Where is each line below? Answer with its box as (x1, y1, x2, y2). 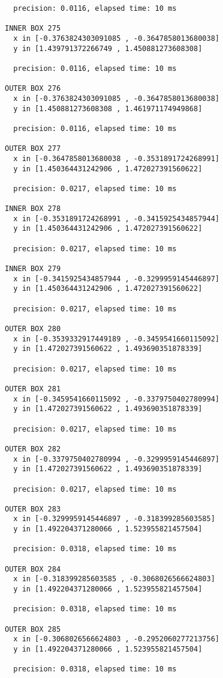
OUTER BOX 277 (5, 144, 61, 153)
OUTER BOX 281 (5, 384, 61, 393)
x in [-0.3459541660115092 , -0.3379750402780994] (13, 394, 219, 403)
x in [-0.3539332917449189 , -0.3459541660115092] (13, 334, 219, 343)
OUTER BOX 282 (5, 444, 61, 453)
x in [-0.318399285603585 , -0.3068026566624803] (13, 575, 215, 584)
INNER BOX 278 (5, 204, 61, 213)
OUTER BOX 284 (5, 564, 61, 573)
